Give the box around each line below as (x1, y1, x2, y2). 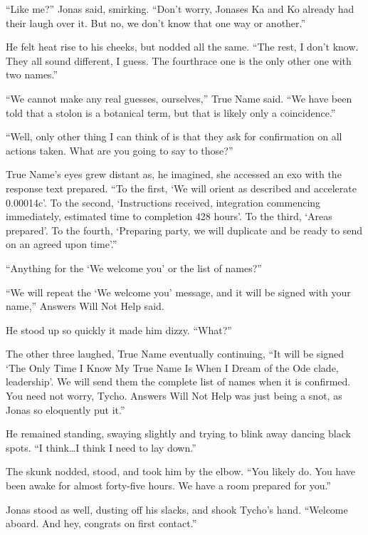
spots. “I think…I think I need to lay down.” (6, 440, 196, 455)
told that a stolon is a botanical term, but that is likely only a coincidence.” (6, 105, 336, 120)
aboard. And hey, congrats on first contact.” (6, 516, 197, 531)
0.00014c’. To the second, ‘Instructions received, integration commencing (6, 194, 321, 209)
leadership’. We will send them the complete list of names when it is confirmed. (6, 374, 351, 389)
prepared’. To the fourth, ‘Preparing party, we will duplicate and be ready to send (6, 222, 363, 237)
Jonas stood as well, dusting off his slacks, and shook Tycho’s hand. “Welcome (6, 502, 348, 516)
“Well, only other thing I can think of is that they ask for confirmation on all (6, 129, 342, 144)
